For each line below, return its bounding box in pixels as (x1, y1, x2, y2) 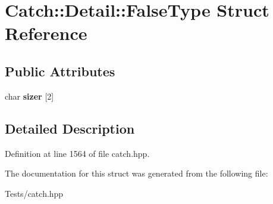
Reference (5, 21, 87, 45)
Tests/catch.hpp (5, 187, 64, 199)
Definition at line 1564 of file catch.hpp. (5, 147, 150, 159)
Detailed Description (5, 119, 135, 137)
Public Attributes (5, 61, 115, 80)
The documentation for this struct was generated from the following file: (5, 167, 268, 180)
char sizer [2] (5, 89, 54, 102)
